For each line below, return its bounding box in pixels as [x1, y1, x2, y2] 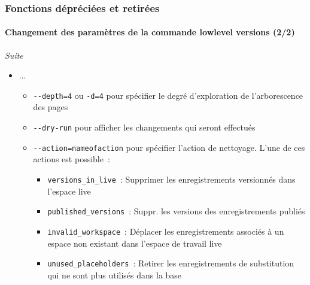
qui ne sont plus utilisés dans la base [47, 268, 182, 281]
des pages [33, 101, 68, 113]
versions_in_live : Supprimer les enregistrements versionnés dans [47, 172, 296, 185]
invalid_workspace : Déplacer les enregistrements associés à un [47, 225, 284, 237]
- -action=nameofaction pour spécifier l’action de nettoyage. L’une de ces [33, 141, 305, 153]
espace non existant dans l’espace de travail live [47, 237, 222, 249]
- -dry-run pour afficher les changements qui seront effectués [33, 121, 256, 134]
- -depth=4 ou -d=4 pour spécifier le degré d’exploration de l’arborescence [33, 89, 303, 101]
